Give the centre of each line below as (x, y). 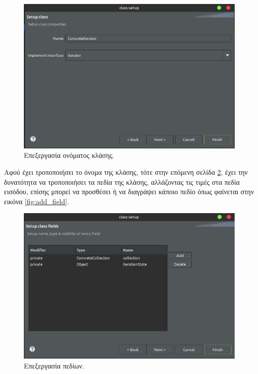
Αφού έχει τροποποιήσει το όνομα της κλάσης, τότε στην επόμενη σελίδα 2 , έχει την (126, 172)
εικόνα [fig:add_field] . (37, 201)
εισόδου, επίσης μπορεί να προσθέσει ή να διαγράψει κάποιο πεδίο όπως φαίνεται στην (129, 191)
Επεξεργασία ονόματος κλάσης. (69, 155)
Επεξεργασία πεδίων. (54, 365)
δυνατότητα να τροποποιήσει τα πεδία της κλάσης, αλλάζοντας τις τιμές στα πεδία (122, 182)
